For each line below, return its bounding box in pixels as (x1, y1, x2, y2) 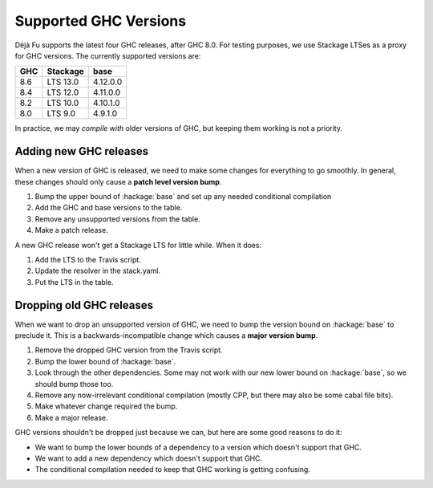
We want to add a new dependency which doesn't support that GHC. (34, 453, 263, 463)
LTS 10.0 (47, 97, 79, 108)
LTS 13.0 (47, 76, 79, 87)
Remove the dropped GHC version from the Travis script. (34, 345, 224, 355)
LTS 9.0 (47, 108, 76, 120)
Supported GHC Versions (14, 12, 187, 30)
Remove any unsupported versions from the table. (34, 213, 200, 224)
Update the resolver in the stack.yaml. (34, 266, 160, 276)
